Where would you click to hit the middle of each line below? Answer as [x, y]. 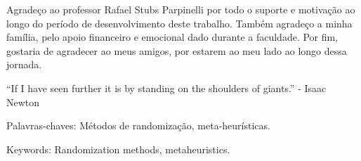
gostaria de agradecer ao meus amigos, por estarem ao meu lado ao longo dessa [177, 50]
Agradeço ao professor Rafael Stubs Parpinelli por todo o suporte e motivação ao [181, 9]
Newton [23, 102]
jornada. [24, 64]
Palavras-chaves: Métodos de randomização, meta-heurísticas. [138, 125]
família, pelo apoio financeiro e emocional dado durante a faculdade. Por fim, [172, 37]
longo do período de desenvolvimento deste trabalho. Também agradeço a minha [179, 23]
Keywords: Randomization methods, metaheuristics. [118, 149]
